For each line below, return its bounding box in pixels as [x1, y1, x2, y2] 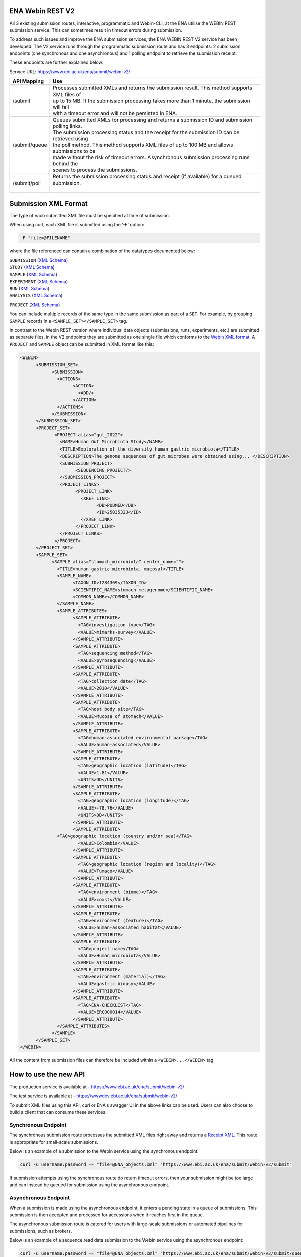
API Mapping [12, 78, 44, 85]
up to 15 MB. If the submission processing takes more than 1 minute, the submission [52, 97, 250, 104]
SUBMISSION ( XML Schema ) [9, 257, 68, 263]
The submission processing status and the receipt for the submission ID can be [52, 129, 240, 136]
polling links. [52, 123, 82, 130]
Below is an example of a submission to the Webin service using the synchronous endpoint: [9, 1148, 199, 1154]
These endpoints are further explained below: [9, 59, 104, 65]
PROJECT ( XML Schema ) [9, 302, 60, 308]
